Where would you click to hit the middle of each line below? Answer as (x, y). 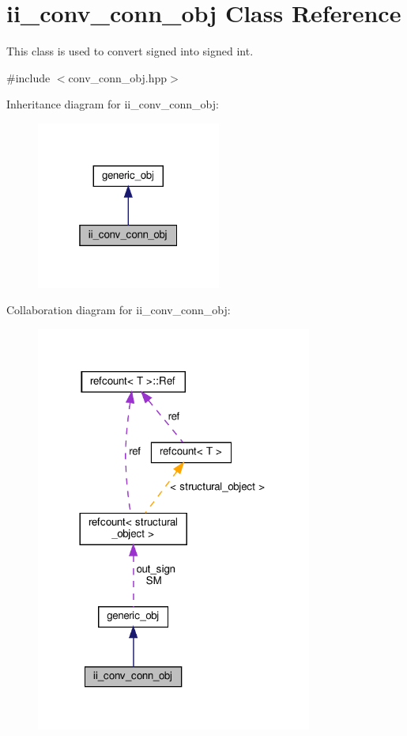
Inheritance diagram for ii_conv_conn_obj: (113, 104)
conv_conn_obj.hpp (118, 77)
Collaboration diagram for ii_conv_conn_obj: (119, 310)
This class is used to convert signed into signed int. (130, 51)
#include (28, 77)
